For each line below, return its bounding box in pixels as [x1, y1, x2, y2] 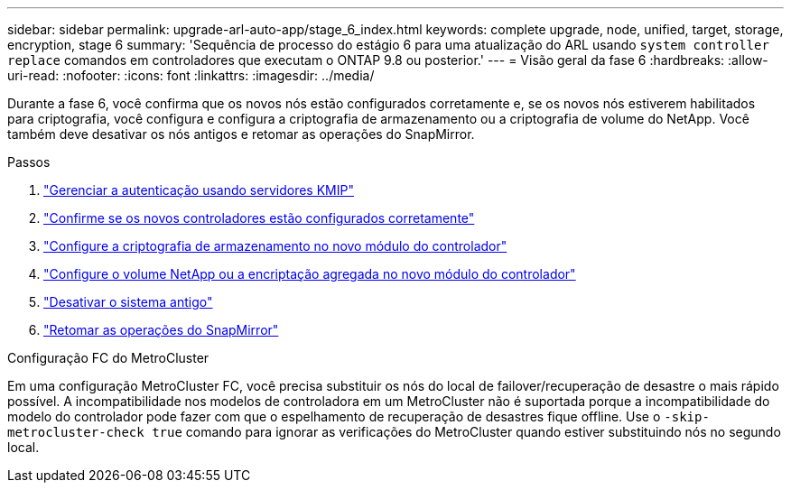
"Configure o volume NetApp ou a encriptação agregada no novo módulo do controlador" [43, 266, 576, 282]
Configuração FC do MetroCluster [7, 350, 209, 365]
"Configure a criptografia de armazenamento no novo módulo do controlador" [43, 238, 507, 254]
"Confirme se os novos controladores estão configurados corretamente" [43, 210, 475, 226]
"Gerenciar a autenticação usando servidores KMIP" [43, 182, 354, 198]
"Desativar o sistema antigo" [43, 294, 213, 310]
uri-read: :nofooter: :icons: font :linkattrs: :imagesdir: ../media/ [7, 68, 375, 83]
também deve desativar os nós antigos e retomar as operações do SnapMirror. [7, 126, 475, 142]
